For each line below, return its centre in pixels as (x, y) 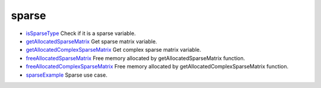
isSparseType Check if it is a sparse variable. (81, 33)
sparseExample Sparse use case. (67, 75)
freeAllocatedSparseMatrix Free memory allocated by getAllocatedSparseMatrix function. (136, 58)
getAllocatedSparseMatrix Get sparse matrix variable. (92, 41)
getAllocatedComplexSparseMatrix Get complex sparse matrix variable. (114, 50)
